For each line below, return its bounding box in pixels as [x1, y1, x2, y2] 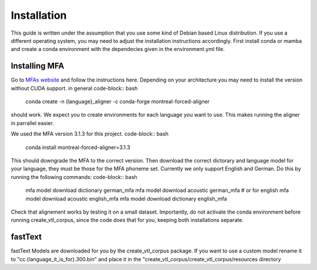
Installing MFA [11, 61, 65, 71]
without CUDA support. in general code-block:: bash [11, 85, 138, 92]
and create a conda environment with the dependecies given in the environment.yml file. [11, 46, 225, 53]
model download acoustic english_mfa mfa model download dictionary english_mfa [25, 195, 227, 202]
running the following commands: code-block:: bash [11, 173, 137, 180]
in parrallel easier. [11, 119, 54, 126]
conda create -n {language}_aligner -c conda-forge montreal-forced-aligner [25, 98, 210, 105]
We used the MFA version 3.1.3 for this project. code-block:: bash [11, 130, 169, 137]
